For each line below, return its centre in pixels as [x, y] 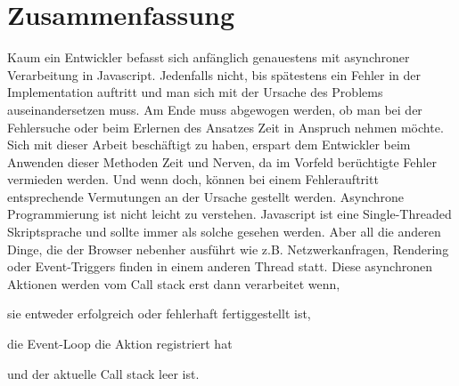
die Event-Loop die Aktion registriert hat [120, 344]
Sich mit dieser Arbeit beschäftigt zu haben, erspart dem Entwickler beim [209, 145]
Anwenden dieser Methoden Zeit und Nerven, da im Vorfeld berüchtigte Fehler [222, 161]
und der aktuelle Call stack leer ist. [103, 373]
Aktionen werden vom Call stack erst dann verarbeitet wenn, [174, 283]
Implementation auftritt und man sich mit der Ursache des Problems [195, 92]
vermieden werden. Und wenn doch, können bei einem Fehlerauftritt [193, 179]
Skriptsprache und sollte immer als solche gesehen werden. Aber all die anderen [224, 232]
